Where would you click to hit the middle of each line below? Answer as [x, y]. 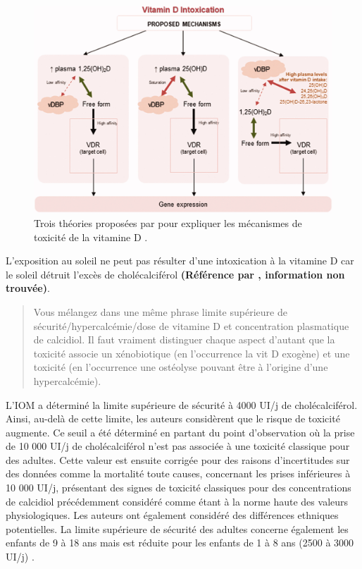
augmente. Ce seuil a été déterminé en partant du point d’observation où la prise [180, 432]
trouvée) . [28, 288]
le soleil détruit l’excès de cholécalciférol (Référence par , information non [175, 274]
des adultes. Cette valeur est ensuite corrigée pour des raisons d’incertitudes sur [178, 459]
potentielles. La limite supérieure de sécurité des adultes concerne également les [177, 528]
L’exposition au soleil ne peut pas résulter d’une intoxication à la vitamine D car [180, 261]
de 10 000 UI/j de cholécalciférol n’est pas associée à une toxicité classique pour [178, 446]
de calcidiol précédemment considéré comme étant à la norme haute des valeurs [177, 501]
